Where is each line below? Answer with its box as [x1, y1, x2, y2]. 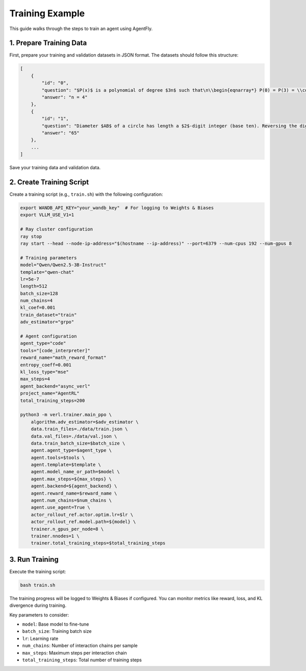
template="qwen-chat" [20, 269, 74, 275]
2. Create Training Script [9, 177, 89, 186]
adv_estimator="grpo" [20, 319, 74, 325]
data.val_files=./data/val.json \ [31, 433, 117, 439]
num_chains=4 [20, 298, 53, 303]
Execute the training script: [9, 569, 66, 575]
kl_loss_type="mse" [20, 369, 69, 375]
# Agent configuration [20, 333, 77, 339]
